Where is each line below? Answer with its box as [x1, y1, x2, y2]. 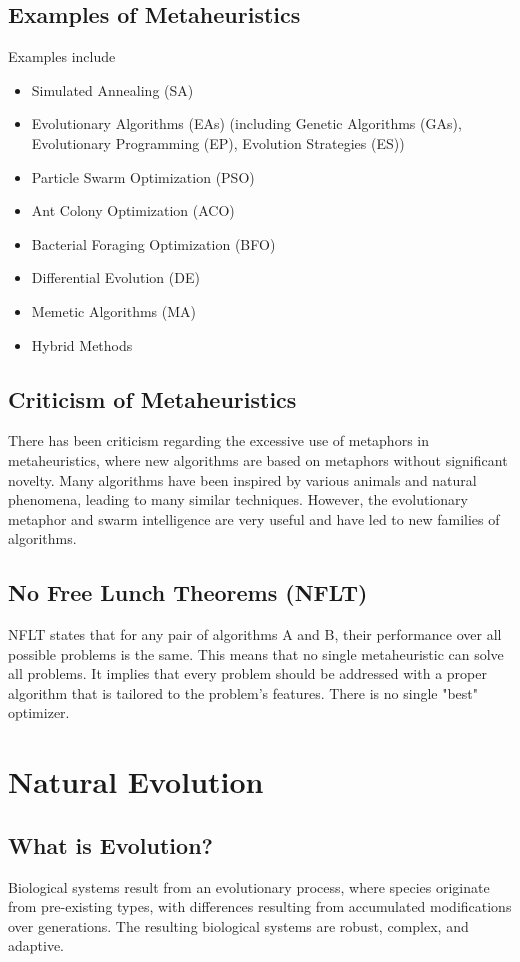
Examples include [8, 46, 116, 67]
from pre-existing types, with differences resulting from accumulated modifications [8, 896, 512, 917]
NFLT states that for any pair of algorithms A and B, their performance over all [8, 624, 502, 645]
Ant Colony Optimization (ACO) [31, 200, 235, 221]
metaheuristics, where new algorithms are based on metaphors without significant [8, 449, 508, 470]
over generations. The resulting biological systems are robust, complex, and [8, 915, 469, 936]
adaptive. [8, 935, 65, 956]
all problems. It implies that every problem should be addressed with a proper [8, 663, 487, 684]
